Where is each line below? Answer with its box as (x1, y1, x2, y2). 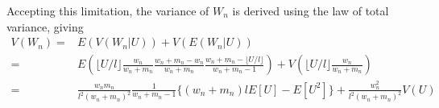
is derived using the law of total (232, 2, 389, 19)
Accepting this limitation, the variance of (6, 2, 209, 19)
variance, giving (6, 18, 84, 35)
